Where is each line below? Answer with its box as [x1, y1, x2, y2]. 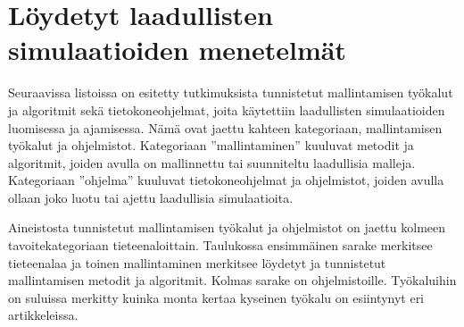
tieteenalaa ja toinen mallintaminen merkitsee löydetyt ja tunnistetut [8, 253, 386, 272]
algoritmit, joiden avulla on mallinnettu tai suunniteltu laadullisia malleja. [8, 153, 416, 172]
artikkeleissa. [8, 306, 79, 324]
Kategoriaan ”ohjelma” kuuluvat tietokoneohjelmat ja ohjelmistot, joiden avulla [8, 171, 444, 189]
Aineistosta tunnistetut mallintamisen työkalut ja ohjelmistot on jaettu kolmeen [8, 218, 446, 237]
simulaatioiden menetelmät [8, 31, 346, 68]
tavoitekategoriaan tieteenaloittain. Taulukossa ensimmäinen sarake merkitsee [8, 236, 433, 255]
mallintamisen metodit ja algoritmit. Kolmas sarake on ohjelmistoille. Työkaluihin [8, 271, 457, 289]
